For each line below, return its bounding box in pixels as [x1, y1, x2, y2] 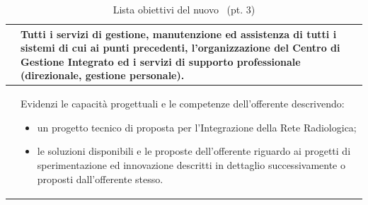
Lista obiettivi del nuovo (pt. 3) [113, 2, 255, 16]
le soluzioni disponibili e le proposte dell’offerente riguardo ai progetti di [37, 143, 351, 158]
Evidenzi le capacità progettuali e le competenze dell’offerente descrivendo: [21, 96, 345, 111]
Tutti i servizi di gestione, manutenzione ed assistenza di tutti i [21, 26, 337, 41]
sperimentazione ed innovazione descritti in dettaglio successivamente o [37, 158, 345, 172]
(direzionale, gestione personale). [21, 68, 185, 83]
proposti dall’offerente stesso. [37, 171, 163, 186]
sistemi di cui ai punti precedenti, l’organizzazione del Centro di [21, 40, 340, 55]
